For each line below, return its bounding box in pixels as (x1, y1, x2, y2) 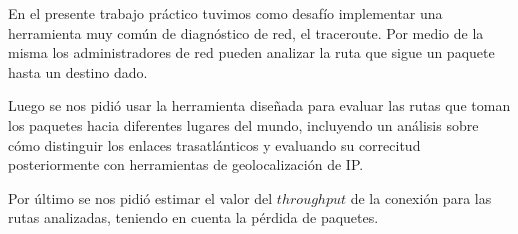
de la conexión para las (350, 187, 492, 208)
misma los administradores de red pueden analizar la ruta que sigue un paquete (8, 42, 495, 63)
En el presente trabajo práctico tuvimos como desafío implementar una (8, 3, 443, 23)
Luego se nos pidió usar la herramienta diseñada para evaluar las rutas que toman (8, 95, 511, 116)
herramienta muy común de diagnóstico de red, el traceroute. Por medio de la (8, 22, 484, 43)
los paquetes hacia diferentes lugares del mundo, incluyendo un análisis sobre (8, 114, 479, 135)
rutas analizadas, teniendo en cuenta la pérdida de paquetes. (8, 207, 379, 228)
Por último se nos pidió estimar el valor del (8, 187, 273, 208)
